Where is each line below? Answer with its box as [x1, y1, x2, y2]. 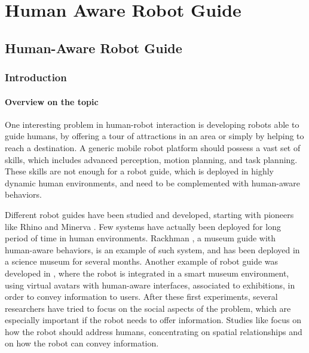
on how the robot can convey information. [5, 337, 159, 349]
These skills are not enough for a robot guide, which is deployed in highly [5, 165, 274, 177]
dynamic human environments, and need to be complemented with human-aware [5, 176, 301, 189]
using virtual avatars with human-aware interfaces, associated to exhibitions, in [5, 278, 295, 291]
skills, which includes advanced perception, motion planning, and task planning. [5, 153, 298, 165]
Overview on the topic [5, 95, 99, 108]
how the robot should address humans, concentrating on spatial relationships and [5, 325, 302, 337]
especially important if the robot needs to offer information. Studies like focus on [5, 314, 301, 326]
